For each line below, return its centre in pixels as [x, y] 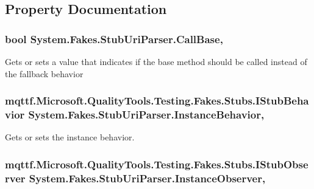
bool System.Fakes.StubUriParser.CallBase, [114, 39]
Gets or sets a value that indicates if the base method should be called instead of [156, 61]
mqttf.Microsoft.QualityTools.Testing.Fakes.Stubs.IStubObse [157, 164]
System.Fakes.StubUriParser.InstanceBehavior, [146, 115]
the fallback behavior [44, 73]
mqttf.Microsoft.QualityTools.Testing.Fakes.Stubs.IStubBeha [157, 101]
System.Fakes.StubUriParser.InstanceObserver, [147, 178]
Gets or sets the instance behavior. [70, 137]
